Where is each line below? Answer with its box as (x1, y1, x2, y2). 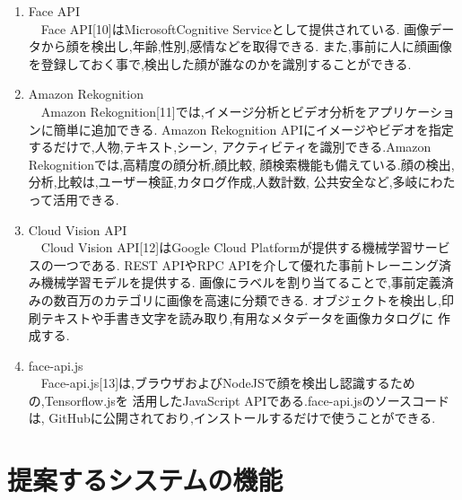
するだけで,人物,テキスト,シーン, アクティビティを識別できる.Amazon (28, 137, 431, 156)
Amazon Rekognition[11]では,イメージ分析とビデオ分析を (40, 101, 368, 120)
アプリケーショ (367, 101, 456, 120)
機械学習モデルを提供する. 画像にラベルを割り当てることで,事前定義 (40, 273, 441, 292)
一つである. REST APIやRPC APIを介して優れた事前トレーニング (53, 255, 439, 274)
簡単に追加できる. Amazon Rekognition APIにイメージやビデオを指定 (53, 119, 454, 138)
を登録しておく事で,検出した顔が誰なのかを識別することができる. (28, 54, 412, 73)
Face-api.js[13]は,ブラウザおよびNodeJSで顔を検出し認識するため (40, 373, 415, 392)
